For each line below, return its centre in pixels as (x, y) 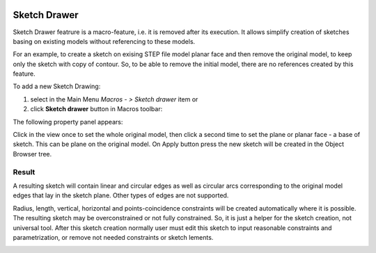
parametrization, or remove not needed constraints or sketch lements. (113, 237)
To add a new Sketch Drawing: (57, 86)
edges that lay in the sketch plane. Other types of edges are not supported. (121, 195)
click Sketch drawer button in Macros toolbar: (96, 109)
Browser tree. (32, 154)
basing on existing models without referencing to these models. (104, 41)
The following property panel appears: (68, 122)
